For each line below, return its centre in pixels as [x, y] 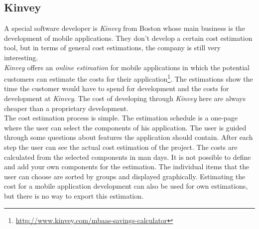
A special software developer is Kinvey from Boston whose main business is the [125, 28]
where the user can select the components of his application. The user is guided [125, 127]
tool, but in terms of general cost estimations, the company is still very [112, 48]
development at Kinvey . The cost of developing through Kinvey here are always [125, 98]
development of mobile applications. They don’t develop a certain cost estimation [128, 38]
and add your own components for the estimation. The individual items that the [127, 167]
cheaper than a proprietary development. [66, 108]
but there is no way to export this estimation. [74, 195]
